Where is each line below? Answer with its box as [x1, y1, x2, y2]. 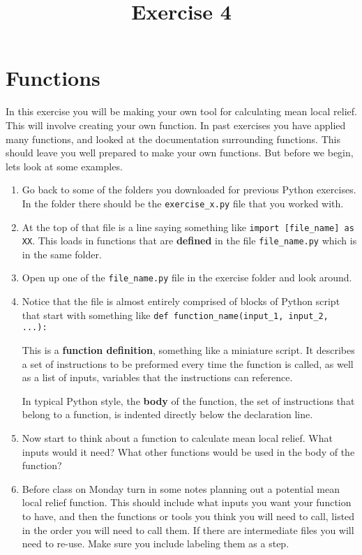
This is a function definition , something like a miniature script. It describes [22, 343, 355, 357]
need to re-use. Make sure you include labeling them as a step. [22, 536, 289, 551]
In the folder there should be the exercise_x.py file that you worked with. [22, 195, 344, 210]
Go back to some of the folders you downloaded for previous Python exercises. [22, 182, 356, 197]
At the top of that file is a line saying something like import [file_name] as [22, 219, 354, 234]
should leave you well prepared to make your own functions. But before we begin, [6, 145, 354, 160]
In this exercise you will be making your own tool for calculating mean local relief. [6, 104, 357, 119]
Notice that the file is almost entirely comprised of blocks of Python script [22, 294, 340, 309]
